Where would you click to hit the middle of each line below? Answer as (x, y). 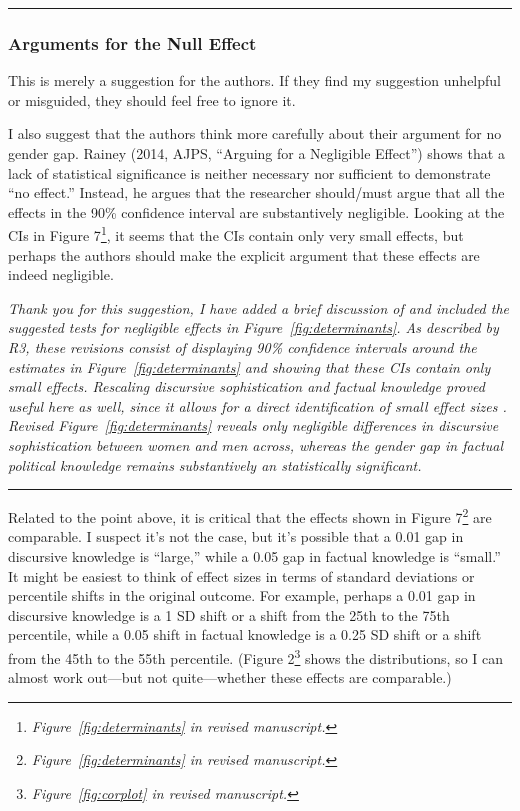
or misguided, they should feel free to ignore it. (152, 99)
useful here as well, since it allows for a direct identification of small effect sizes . (257, 405)
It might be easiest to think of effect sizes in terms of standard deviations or (241, 575)
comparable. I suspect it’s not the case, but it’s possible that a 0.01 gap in (236, 536)
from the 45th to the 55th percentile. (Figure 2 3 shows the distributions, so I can (256, 656)
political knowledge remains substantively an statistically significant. (215, 464)
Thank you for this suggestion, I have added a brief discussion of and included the (259, 307)
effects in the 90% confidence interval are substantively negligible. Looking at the (256, 211)
